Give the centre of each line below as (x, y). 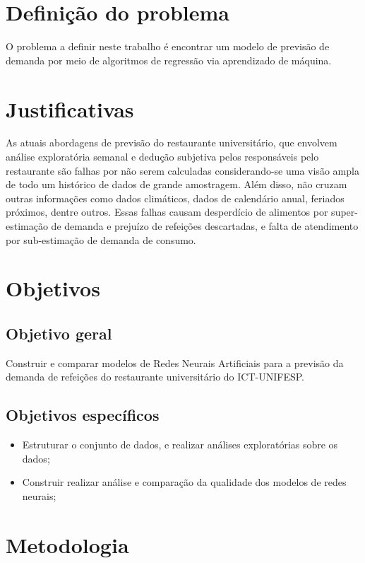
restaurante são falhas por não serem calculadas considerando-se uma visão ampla (182, 170)
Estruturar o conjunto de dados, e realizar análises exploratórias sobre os (180, 445)
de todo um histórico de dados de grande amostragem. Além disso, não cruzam (176, 184)
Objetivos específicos (83, 415)
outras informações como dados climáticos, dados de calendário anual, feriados (175, 198)
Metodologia (67, 544)
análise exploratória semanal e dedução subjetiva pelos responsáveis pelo (162, 157)
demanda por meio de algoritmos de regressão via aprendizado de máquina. (169, 60)
